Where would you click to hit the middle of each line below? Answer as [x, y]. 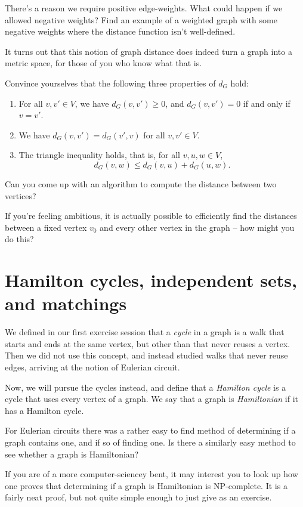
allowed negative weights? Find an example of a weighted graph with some [141, 19]
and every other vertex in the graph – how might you [197, 227]
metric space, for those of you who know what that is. [103, 63]
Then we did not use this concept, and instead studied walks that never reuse [146, 355]
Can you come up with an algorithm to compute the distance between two [141, 183]
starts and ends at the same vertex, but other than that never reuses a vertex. [148, 343]
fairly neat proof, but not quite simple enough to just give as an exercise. [138, 497]
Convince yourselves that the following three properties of [110, 83]
